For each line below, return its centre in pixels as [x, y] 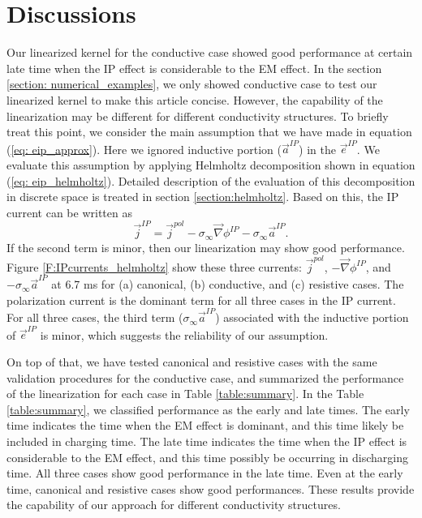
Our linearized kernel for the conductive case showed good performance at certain [210, 52]
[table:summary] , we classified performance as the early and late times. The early [208, 409]
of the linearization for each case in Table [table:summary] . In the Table [185, 394]
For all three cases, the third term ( [95, 317]
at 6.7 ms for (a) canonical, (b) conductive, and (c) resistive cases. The [228, 284]
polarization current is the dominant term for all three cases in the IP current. [201, 300]
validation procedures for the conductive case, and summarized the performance [205, 377]
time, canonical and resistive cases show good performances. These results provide [211, 488]
